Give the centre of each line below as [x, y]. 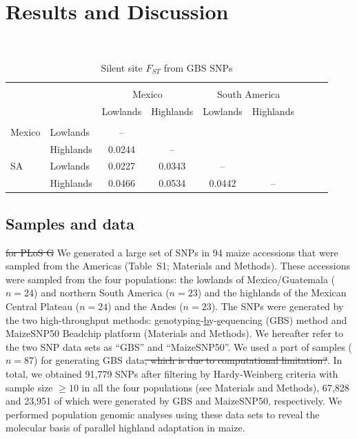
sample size [29, 387]
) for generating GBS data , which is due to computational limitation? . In [188, 360]
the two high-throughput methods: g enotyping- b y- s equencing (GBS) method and [176, 319]
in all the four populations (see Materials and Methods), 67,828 [215, 387]
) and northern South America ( [102, 293]
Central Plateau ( [43, 306]
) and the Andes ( [145, 306]
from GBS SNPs [198, 67]
